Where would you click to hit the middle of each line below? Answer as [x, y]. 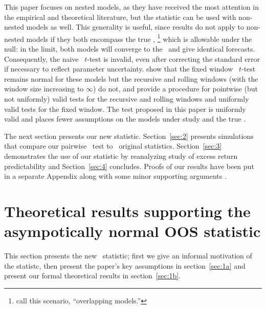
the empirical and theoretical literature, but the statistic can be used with [120, 17]
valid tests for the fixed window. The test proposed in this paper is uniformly [125, 109]
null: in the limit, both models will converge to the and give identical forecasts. [130, 49]
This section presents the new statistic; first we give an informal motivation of [128, 256]
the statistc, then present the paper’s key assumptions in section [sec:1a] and [125, 265]
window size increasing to [44, 89]
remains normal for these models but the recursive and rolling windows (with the [131, 78]
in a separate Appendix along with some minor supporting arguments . [115, 176]
